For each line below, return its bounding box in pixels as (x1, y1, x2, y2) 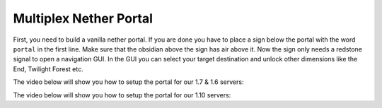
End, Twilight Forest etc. (13, 64, 84, 73)
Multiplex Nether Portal (13, 11, 154, 26)
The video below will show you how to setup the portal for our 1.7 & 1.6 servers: (13, 78, 244, 86)
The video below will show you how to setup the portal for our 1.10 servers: (13, 90, 231, 99)
